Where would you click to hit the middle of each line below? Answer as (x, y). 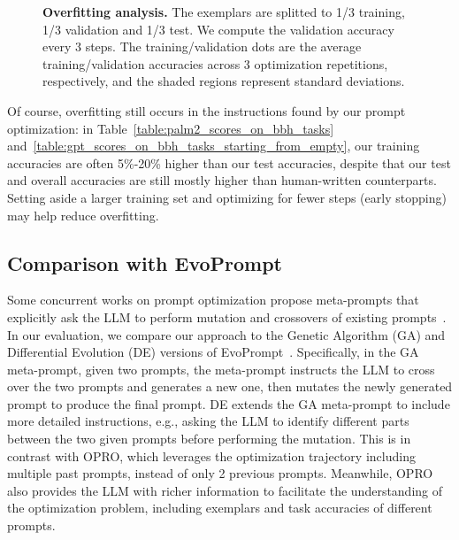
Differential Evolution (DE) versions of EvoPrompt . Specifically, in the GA (213, 352)
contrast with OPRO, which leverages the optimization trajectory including (211, 455)
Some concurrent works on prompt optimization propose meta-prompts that (213, 300)
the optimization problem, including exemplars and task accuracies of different (220, 508)
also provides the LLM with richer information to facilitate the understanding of (225, 490)
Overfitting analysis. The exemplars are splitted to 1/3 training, (224, 12)
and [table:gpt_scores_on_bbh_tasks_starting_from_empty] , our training (214, 146)
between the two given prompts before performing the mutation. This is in (209, 439)
